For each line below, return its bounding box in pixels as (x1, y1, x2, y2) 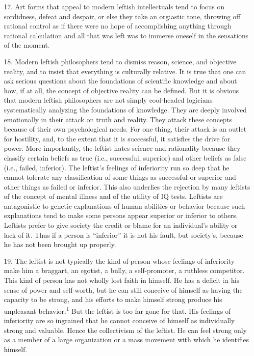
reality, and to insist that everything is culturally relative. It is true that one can (4, 66, 246, 76)
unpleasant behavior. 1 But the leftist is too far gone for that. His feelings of (4, 304, 231, 316)
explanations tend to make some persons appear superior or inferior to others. (4, 210, 238, 220)
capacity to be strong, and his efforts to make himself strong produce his (4, 294, 222, 304)
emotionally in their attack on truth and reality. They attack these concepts (4, 114, 232, 124)
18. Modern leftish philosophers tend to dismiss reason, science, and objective (4, 56, 237, 66)
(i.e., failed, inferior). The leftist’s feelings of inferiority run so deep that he (4, 162, 229, 172)
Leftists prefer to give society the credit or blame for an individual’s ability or (4, 220, 238, 230)
